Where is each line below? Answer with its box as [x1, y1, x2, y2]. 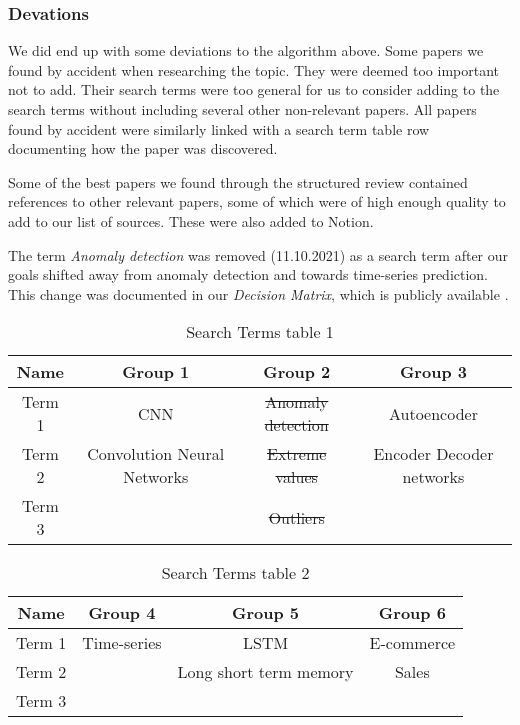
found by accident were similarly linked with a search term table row [8, 118, 430, 139]
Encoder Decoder [373, 442, 494, 466]
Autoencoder [388, 401, 478, 425]
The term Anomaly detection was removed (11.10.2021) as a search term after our [8, 244, 509, 265]
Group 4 [88, 601, 156, 625]
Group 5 [232, 601, 300, 625]
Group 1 [122, 360, 190, 384]
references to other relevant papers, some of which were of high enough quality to [8, 191, 506, 212]
